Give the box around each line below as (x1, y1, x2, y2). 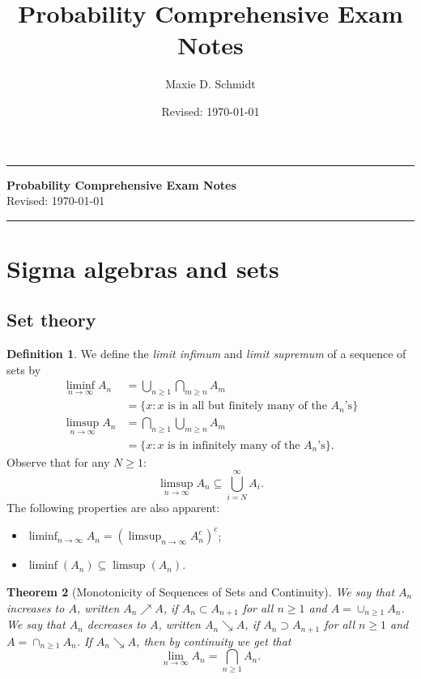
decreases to (87, 616, 146, 633)
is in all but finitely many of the (168, 400, 327, 412)
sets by (6, 361, 41, 378)
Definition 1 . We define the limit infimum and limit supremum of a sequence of (6, 345, 406, 362)
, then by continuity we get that (136, 632, 291, 649)
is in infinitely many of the (168, 439, 300, 451)
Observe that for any (6, 453, 110, 470)
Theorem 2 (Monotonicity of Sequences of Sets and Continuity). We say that (6, 583, 395, 600)
